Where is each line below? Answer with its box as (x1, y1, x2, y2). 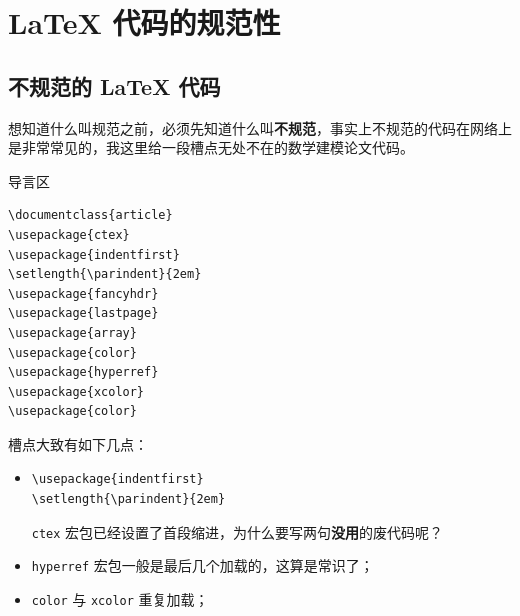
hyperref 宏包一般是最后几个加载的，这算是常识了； (31, 555, 374, 576)
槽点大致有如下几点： (8, 433, 148, 454)
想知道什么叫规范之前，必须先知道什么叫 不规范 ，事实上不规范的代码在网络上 (8, 117, 512, 138)
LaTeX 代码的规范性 (8, 2, 281, 43)
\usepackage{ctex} (8, 227, 130, 242)
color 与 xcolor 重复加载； (31, 588, 209, 609)
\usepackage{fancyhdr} (8, 286, 159, 301)
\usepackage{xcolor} (8, 384, 145, 399)
